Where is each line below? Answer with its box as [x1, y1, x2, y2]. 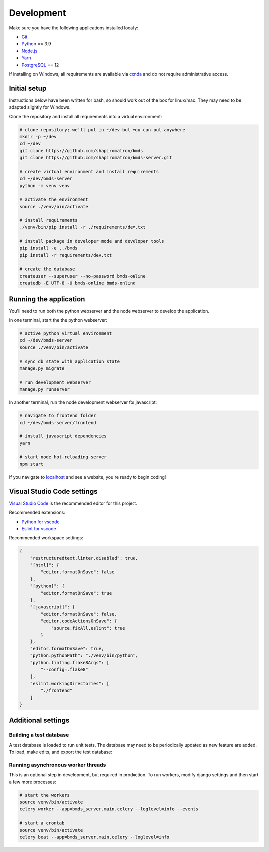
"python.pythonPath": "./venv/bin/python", [30, 653, 138, 658]
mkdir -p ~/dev [19, 134, 57, 139]
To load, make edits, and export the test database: [9, 749, 112, 755]
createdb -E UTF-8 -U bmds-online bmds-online [19, 280, 135, 286]
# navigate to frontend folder [19, 413, 97, 419]
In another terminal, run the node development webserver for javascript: [9, 399, 157, 405]
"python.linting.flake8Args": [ [30, 660, 110, 665]
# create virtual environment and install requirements [19, 169, 159, 174]
